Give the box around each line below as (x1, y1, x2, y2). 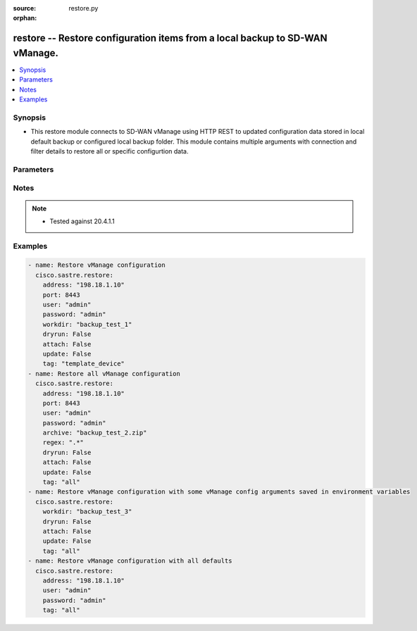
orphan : (13, 14, 37, 23)
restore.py (68, 4, 99, 12)
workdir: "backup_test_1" (42, 320, 132, 328)
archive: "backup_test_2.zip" (42, 429, 147, 437)
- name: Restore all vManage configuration (27, 370, 181, 377)
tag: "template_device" (42, 360, 125, 368)
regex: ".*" (42, 439, 85, 446)
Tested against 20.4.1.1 (49, 217, 116, 225)
